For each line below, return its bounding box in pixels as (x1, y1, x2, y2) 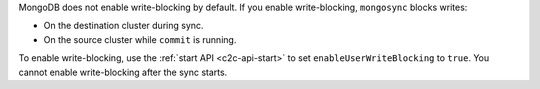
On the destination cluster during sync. (43, 20, 204, 32)
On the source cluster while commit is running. (43, 33, 237, 45)
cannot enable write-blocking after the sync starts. (18, 66, 228, 78)
